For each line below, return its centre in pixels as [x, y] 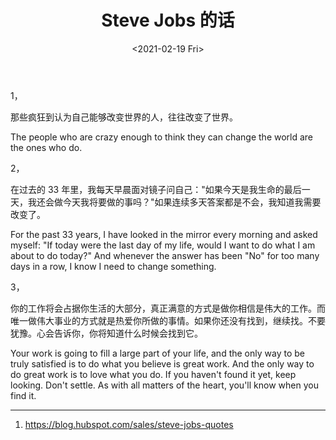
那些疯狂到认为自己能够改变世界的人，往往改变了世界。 [124, 117]
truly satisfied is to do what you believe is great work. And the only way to [162, 363]
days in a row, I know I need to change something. [113, 266]
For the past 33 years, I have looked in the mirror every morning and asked [164, 234]
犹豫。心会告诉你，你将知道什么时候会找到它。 [106, 333]
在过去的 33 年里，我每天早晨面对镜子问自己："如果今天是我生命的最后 [156, 189]
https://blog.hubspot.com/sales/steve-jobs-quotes [129, 424]
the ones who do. [46, 147]
